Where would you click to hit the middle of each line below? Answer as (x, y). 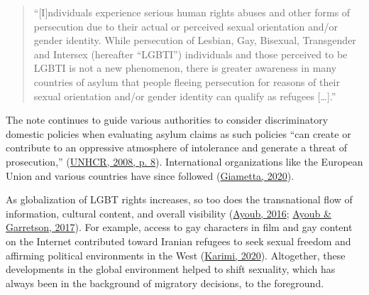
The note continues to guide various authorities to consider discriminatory (167, 120)
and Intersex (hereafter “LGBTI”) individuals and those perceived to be (191, 54)
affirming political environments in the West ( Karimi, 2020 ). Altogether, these (176, 255)
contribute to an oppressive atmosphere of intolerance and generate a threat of (177, 147)
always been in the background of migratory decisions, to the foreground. (165, 283)
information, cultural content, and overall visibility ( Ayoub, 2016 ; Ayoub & (169, 213)
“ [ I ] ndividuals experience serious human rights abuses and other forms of (192, 12)
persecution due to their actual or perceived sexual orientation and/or (186, 26)
